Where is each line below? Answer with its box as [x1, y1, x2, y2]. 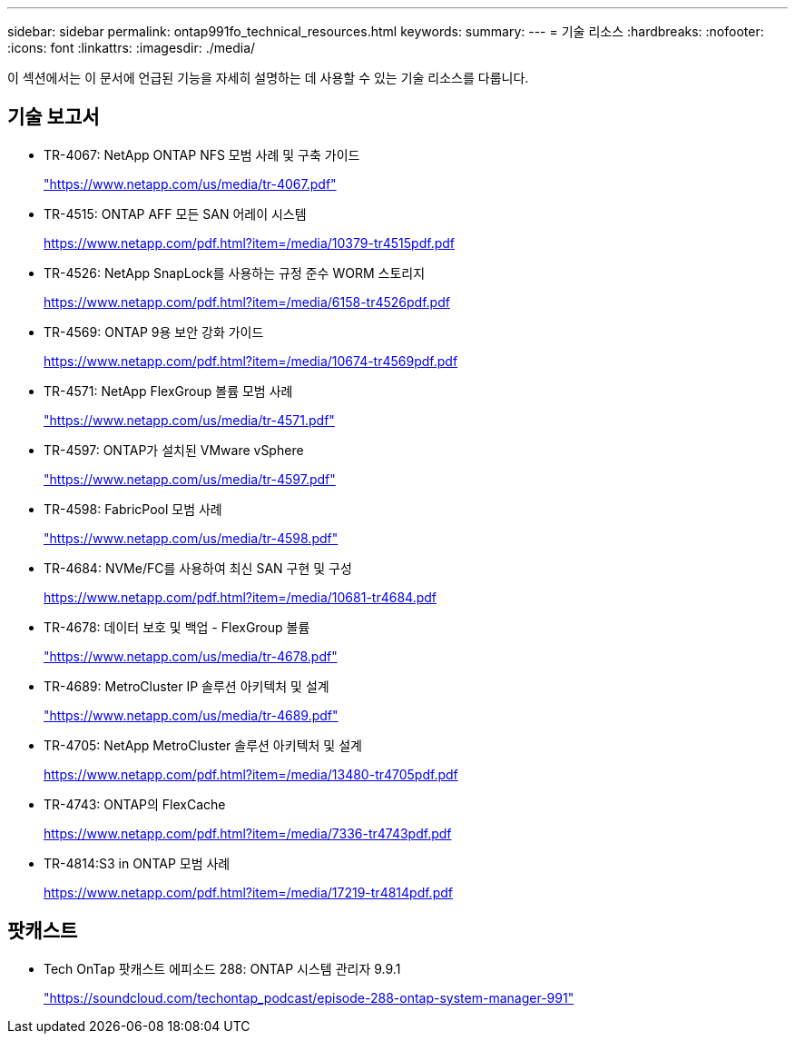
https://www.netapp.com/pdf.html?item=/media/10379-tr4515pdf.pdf [44, 234, 455, 251]
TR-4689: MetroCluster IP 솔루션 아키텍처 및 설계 [44, 678, 329, 694]
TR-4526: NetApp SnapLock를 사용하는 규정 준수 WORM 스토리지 [44, 264, 426, 281]
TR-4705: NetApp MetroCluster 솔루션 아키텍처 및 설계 [44, 737, 362, 753]
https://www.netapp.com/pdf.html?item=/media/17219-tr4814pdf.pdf [44, 884, 453, 900]
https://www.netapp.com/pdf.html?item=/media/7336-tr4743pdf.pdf [44, 825, 452, 841]
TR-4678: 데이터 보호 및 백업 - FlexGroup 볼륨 [44, 619, 310, 635]
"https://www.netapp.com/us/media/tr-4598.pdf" [44, 530, 339, 546]
